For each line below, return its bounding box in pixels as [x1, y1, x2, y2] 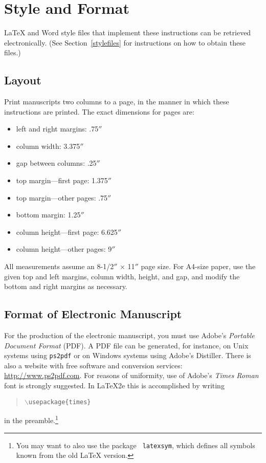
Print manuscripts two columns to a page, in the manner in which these [4, 96, 229, 107]
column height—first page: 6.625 [16, 226, 118, 237]
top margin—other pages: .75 [16, 192, 108, 203]
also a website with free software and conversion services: [4, 360, 183, 370]
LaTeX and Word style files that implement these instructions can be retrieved [4, 27, 251, 38]
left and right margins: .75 [16, 123, 99, 134]
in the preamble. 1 [4, 413, 58, 425]
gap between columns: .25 [16, 158, 97, 168]
